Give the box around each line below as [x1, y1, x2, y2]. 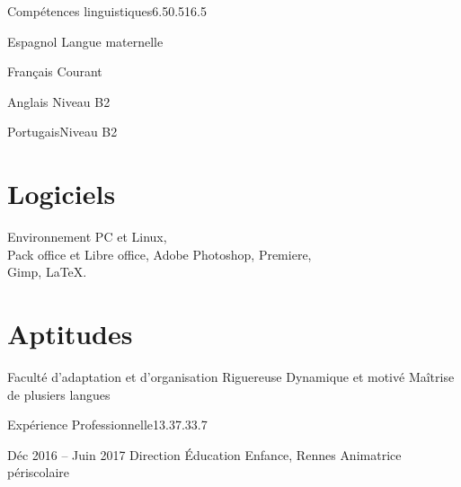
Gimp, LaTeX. [7, 262, 87, 281]
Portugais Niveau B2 [7, 122, 118, 141]
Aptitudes [7, 315, 133, 352]
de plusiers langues [7, 385, 111, 403]
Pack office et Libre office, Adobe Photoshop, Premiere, [7, 244, 312, 263]
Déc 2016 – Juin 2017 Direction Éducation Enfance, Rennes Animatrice [7, 445, 402, 464]
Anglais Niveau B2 [7, 92, 111, 111]
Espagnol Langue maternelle [7, 31, 164, 50]
